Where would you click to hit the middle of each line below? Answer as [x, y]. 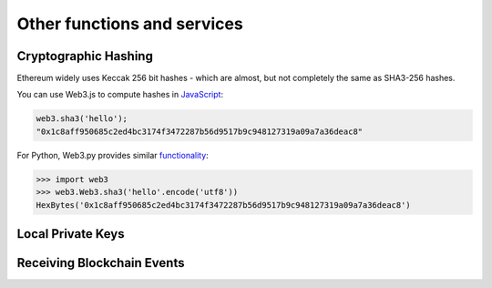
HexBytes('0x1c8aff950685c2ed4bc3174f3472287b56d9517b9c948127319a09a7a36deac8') [224, 205]
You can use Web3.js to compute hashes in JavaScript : [120, 95]
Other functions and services [130, 24]
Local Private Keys [71, 234]
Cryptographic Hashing [85, 56]
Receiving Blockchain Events [101, 263]
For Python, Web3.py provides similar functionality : [113, 155]
